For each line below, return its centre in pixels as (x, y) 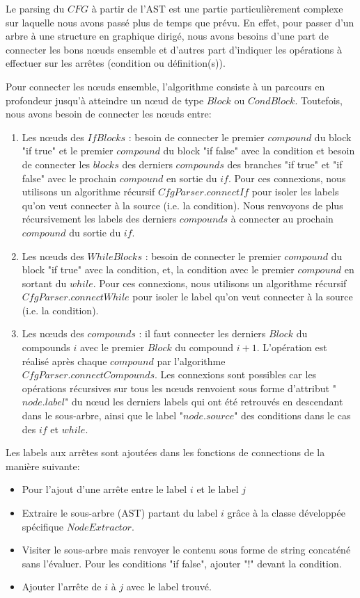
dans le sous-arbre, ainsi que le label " (102, 415)
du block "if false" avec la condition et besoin (259, 151)
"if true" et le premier (68, 151)
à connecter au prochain (282, 219)
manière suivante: (43, 466)
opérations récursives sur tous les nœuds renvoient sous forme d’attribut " (179, 388)
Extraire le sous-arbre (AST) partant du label (120, 512)
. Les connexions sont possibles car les (236, 374)
